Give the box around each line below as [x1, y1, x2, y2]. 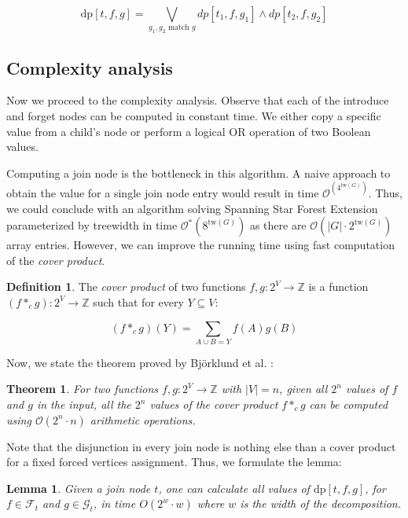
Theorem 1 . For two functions [6, 380, 159, 397]
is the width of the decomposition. [240, 495, 402, 512]
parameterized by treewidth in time [6, 217, 178, 233]
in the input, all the [36, 396, 131, 413]
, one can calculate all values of [158, 479, 310, 496]
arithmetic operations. [90, 411, 196, 428]
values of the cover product [149, 396, 278, 413]
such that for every [93, 293, 184, 310]
